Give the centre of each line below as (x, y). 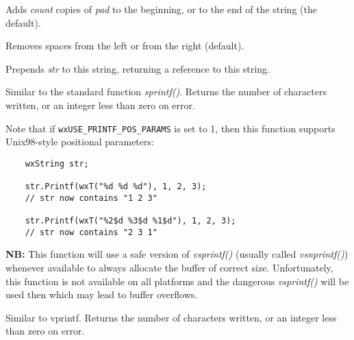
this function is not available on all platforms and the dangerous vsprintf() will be (177, 281)
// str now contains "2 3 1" (91, 232)
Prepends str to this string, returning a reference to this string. (138, 68)
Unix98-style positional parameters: (80, 142)
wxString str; (57, 163)
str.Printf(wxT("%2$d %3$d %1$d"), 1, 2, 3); (130, 221)
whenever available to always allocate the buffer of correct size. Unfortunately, (169, 267)
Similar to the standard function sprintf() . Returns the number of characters (166, 92)
